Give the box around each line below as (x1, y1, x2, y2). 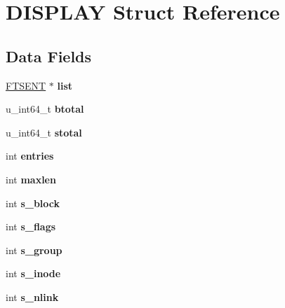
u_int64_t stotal (6, 125, 82, 139)
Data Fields (6, 45, 92, 66)
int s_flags (6, 219, 56, 234)
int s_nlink (6, 289, 59, 304)
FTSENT (6, 78, 46, 92)
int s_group (6, 242, 62, 257)
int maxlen (6, 171, 56, 186)
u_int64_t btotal (6, 101, 84, 116)
